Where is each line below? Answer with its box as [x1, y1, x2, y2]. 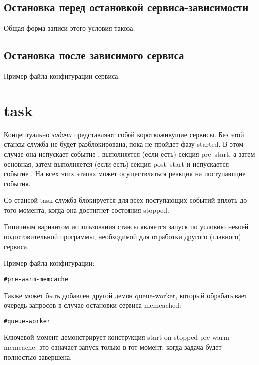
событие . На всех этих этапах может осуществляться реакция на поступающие [4, 168, 246, 179]
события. [4, 178, 31, 188]
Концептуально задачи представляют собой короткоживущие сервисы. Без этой [4, 129, 244, 139]
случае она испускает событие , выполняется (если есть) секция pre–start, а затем [4, 148, 255, 159]
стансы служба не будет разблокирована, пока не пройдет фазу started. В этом [4, 139, 244, 149]
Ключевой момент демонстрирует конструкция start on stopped [4, 332, 198, 342]
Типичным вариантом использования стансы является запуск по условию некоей [4, 221, 249, 232]
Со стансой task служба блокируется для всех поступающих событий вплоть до [4, 195, 247, 205]
